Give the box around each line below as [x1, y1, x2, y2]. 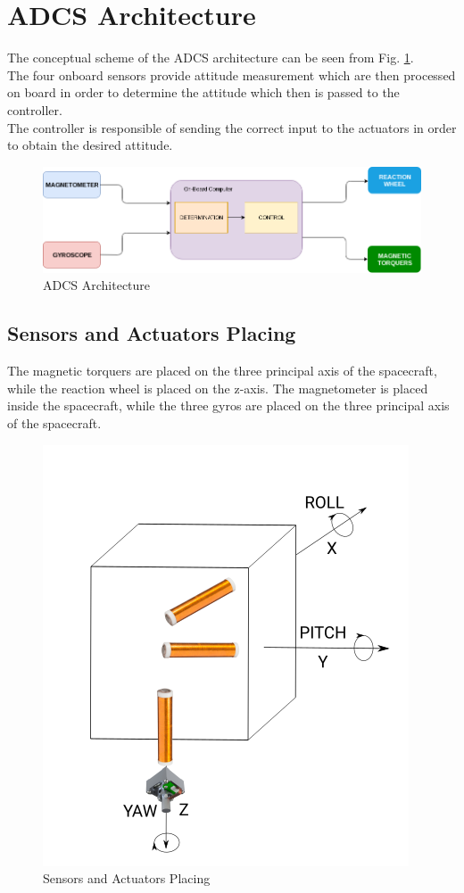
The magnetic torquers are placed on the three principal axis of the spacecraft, [7, 361, 437, 380]
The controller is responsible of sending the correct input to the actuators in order [7, 118, 457, 136]
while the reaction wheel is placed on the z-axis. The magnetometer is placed [7, 378, 428, 397]
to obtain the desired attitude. [7, 136, 173, 154]
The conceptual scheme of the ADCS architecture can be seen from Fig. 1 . [7, 48, 414, 67]
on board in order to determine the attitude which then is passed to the [7, 83, 400, 102]
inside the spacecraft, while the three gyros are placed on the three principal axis [7, 396, 450, 415]
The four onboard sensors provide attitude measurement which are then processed [7, 65, 456, 84]
